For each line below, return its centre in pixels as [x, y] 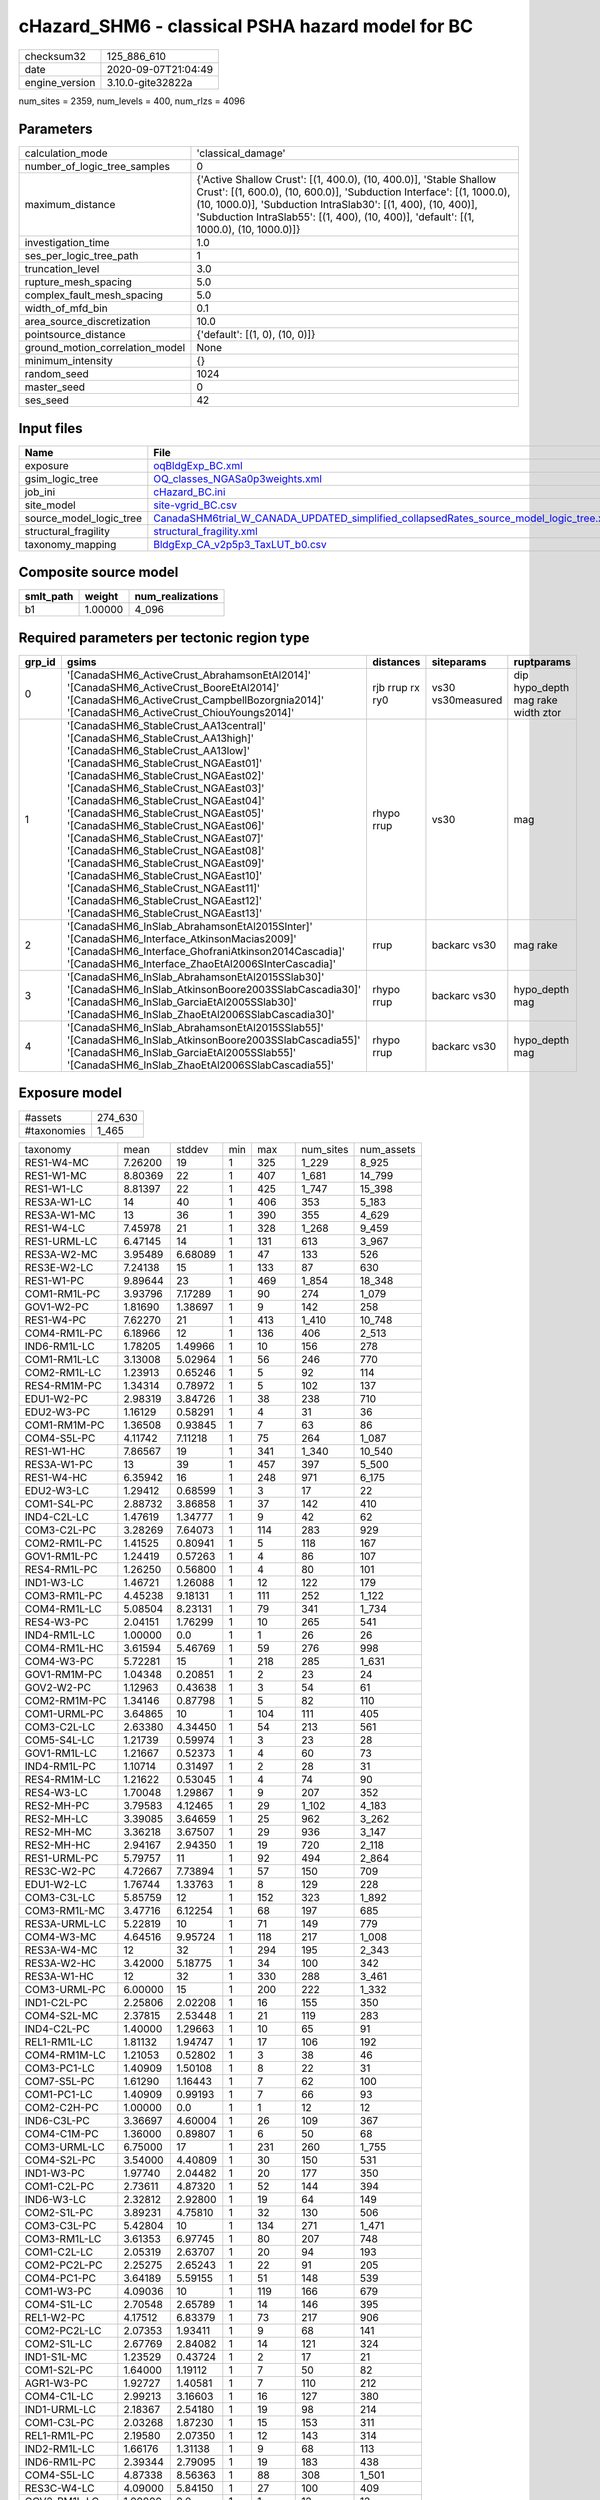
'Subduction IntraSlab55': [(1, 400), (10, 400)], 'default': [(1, [335, 217]
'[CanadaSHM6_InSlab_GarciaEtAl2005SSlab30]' [181, 1002]
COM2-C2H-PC [61, 2107]
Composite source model [98, 572]
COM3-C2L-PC [60, 1530]
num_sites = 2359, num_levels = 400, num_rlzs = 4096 [131, 101]
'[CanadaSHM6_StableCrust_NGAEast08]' [165, 850]
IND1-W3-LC [54, 1582]
